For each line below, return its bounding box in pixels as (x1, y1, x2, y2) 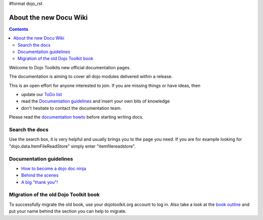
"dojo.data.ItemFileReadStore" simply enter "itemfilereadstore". (9, 143, 136, 149)
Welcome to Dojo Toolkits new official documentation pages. (9, 64, 131, 70)
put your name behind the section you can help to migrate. (9, 208, 127, 214)
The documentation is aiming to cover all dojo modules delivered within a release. (9, 74, 173, 80)
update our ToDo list (21, 92, 62, 98)
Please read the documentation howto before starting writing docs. (9, 114, 144, 120)
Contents (9, 26, 29, 32)
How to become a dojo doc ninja (21, 165, 86, 171)
